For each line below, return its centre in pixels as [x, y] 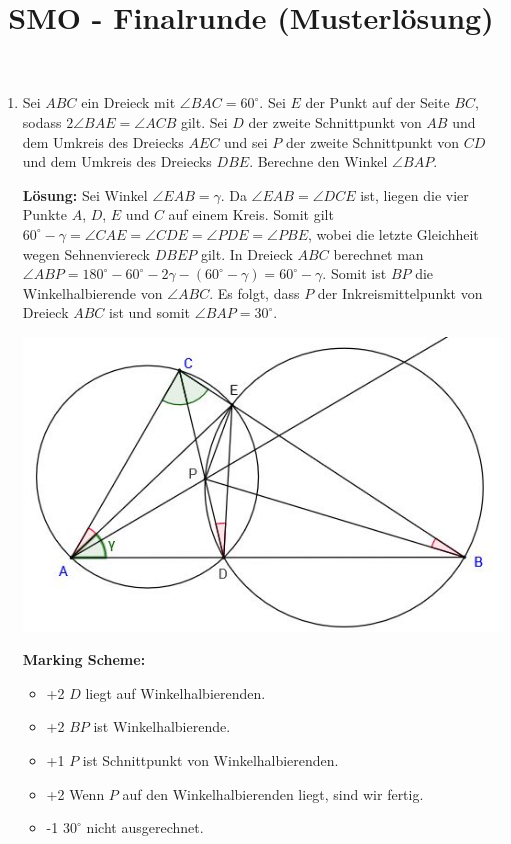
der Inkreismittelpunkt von [400, 292]
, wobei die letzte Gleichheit [393, 233]
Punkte [44, 214]
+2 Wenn [75, 793]
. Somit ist [354, 273]
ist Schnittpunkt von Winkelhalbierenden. [210, 760]
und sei [246, 141]
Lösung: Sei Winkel [85, 194]
